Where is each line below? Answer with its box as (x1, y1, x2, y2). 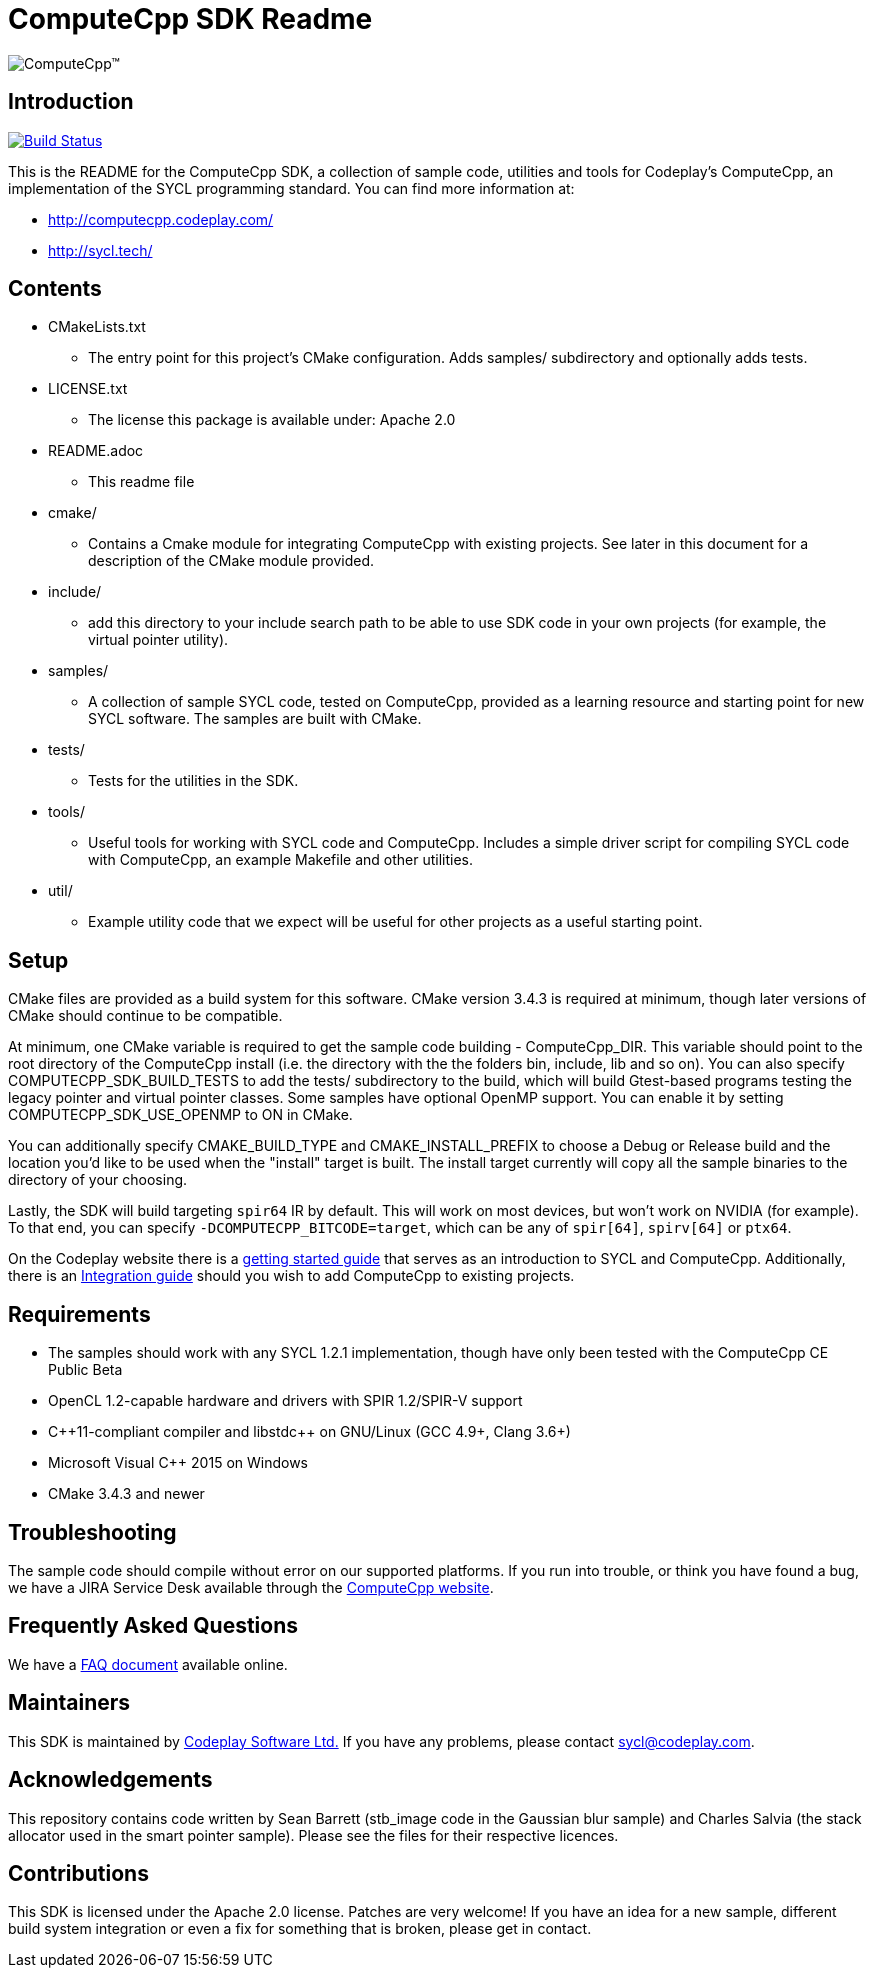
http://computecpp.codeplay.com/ (48, 210, 274, 228)
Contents (8, 276, 102, 302)
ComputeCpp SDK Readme (8, 2, 373, 36)
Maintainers (8, 1690, 131, 1716)
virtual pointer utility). (88, 631, 229, 649)
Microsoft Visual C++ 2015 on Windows (48, 1454, 308, 1472)
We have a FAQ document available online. (8, 1655, 288, 1673)
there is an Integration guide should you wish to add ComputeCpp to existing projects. (8, 1267, 575, 1285)
